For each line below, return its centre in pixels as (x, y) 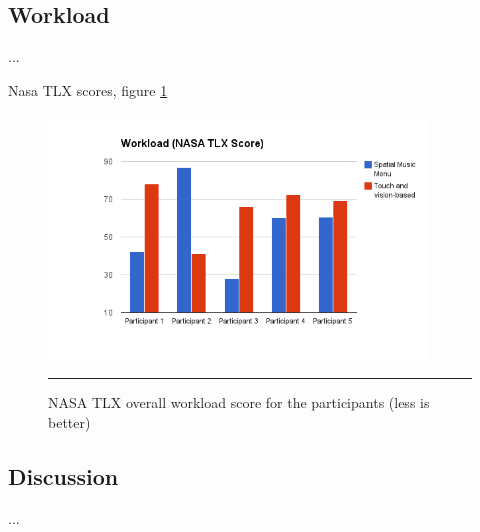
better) (69, 421)
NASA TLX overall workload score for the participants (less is (239, 402)
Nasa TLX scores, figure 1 (88, 89)
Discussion (63, 475)
